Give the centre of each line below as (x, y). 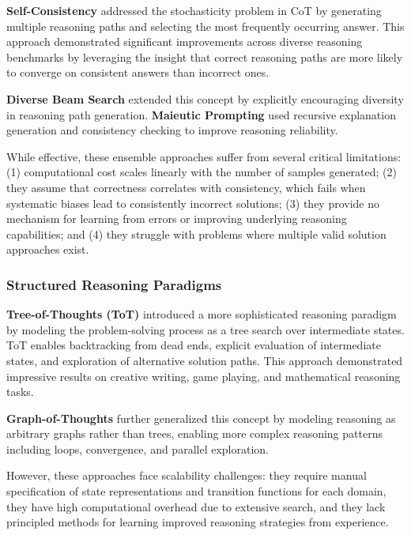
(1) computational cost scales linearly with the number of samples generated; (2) (202, 172)
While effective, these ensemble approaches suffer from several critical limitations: (204, 156)
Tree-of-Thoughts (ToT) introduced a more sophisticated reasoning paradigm (202, 314)
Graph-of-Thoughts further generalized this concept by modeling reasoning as (201, 418)
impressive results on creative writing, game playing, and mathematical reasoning (204, 376)
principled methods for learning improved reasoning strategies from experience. (198, 522)
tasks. (20, 392)
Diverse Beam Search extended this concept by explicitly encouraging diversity (205, 98)
